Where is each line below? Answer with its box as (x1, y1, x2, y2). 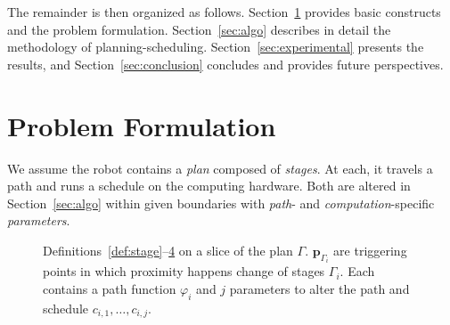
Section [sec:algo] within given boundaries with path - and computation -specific (7, 193, 435, 212)
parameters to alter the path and (229, 279, 410, 297)
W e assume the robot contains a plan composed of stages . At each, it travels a (7, 158, 433, 177)
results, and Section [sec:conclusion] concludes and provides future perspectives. (7, 54, 444, 73)
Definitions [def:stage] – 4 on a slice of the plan (43, 240, 293, 259)
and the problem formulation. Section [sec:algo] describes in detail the (7, 20, 391, 38)
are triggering (333, 240, 407, 259)
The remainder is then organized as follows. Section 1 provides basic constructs (7, 3, 441, 20)
